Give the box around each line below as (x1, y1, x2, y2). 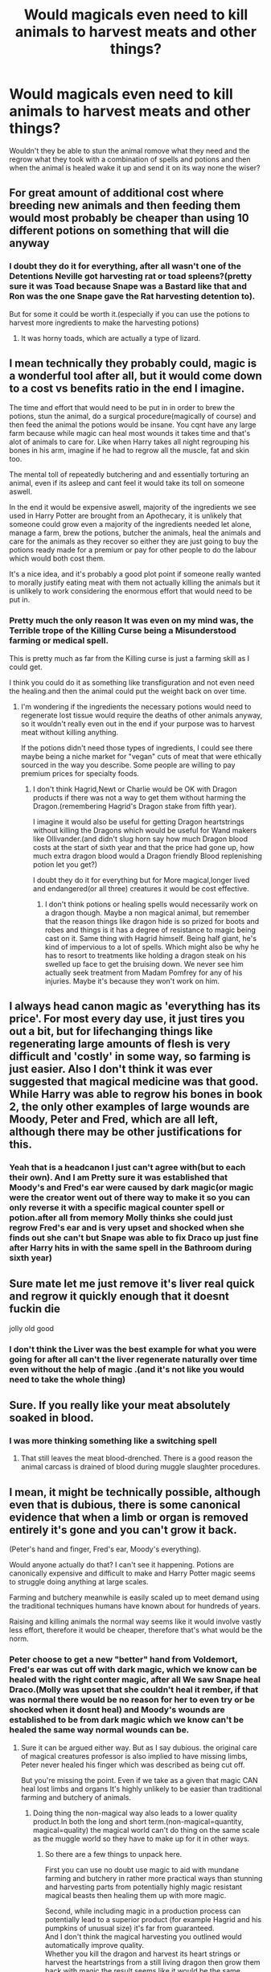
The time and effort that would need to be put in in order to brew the (9, 403, 236, 413)
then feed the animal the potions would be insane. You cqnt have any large (9, 420, 257, 429)
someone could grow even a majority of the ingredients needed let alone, (9, 520, 252, 529)
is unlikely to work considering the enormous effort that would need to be (9, 586, 253, 596)
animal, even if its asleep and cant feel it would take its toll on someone (9, 479, 244, 488)
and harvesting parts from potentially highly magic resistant (44, 1882, 243, 1892)
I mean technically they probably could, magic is (9, 356, 257, 371)
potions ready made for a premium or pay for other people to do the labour (9, 545, 257, 555)
